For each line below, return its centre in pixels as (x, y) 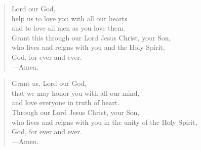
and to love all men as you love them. (68, 28)
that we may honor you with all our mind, (76, 93)
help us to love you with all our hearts (69, 18)
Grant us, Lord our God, (49, 83)
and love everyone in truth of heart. (65, 102)
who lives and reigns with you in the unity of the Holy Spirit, (104, 122)
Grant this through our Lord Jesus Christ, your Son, (91, 37)
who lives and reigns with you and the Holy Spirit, (88, 47)
